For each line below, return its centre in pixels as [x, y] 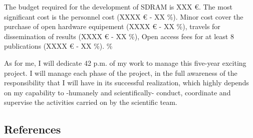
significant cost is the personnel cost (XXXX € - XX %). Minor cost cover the [124, 16]
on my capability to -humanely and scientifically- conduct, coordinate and [117, 92]
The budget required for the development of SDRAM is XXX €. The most [118, 7]
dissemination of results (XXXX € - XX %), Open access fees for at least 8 [119, 36]
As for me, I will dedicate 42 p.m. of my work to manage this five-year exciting [125, 62]
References [33, 129]
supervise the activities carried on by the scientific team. [91, 102]
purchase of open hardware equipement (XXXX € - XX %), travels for [112, 26]
